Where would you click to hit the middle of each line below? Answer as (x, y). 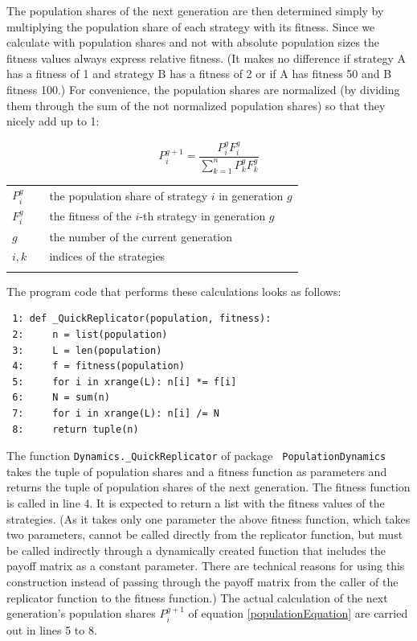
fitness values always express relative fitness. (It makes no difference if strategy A (206, 58)
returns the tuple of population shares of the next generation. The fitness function (208, 487)
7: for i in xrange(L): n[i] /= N (116, 413)
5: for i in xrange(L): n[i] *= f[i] (125, 382)
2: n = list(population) (90, 334)
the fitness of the (90, 216)
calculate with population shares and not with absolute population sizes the (193, 42)
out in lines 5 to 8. (52, 629)
